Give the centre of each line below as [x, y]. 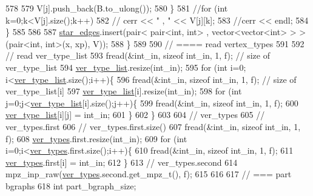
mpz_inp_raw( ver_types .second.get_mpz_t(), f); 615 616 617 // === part [149, 174]
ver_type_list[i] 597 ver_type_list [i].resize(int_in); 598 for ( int [124, 91]
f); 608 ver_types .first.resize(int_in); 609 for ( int [96, 138]
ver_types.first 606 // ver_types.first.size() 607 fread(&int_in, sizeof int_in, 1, [153, 126]
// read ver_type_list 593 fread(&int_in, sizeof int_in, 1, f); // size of [138, 55]
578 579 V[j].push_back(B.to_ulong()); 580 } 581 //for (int [117, 8]
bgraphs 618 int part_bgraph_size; [71, 185]
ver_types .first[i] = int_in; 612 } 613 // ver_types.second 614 [122, 162]
